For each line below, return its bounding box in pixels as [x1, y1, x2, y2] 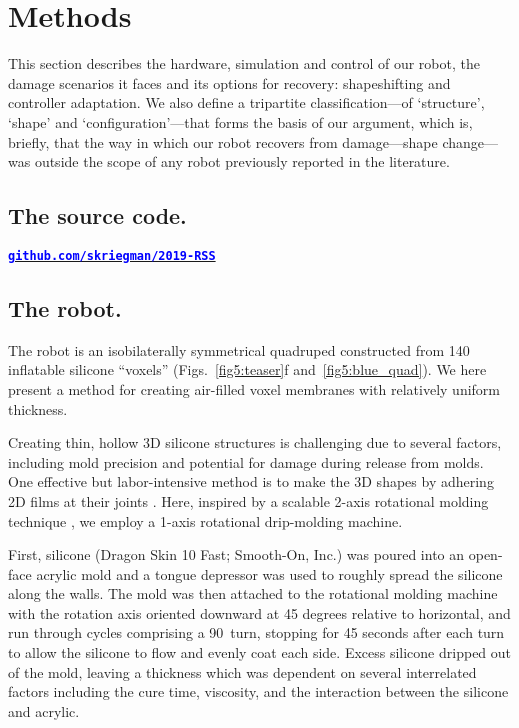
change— [442, 131, 498, 152]
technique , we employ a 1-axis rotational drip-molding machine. [8, 510, 403, 531]
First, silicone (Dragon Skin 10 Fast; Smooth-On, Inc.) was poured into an [8, 544, 465, 565]
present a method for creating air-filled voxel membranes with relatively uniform [8, 378, 500, 399]
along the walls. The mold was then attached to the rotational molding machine [8, 583, 498, 604]
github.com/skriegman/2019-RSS [8, 248, 216, 263]
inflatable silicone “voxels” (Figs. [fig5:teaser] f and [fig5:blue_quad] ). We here [8, 359, 487, 380]
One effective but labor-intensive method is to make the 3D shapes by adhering [8, 471, 494, 492]
